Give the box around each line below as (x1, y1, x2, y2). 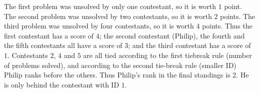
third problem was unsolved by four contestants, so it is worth (4, 20, 194, 31)
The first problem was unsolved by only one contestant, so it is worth (4, 1, 216, 11)
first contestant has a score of (4, 30, 94, 40)
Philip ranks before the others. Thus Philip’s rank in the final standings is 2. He (4, 69, 249, 80)
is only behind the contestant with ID (4, 79, 119, 89)
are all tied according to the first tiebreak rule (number (83, 49, 252, 60)
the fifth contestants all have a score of (4, 40, 123, 50)
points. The (220, 10, 256, 21)
